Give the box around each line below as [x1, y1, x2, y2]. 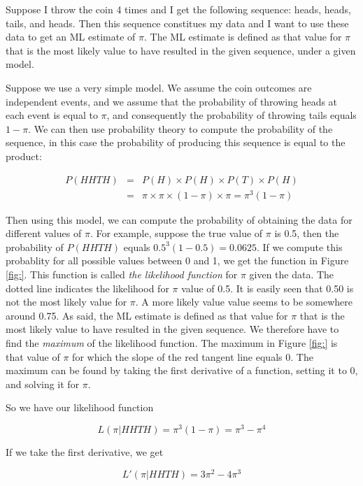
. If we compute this [256, 239, 343, 254]
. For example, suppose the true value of [90, 226, 263, 241]
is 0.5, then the [274, 226, 339, 241]
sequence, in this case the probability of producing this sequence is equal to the [6, 135, 346, 150]
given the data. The [249, 267, 334, 282]
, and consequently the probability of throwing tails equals [106, 108, 357, 122]
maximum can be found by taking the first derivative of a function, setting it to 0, [6, 363, 358, 378]
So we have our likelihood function [6, 400, 154, 415]
